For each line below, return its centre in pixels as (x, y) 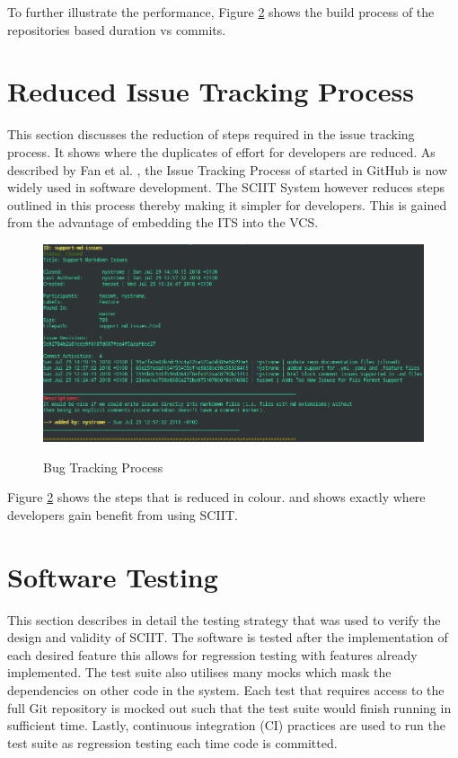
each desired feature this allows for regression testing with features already (212, 654)
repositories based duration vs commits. (117, 29)
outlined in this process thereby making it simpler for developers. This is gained (227, 204)
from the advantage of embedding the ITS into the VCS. (163, 222)
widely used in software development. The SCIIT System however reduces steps (226, 187)
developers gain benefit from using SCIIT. (123, 514)
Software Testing (113, 576)
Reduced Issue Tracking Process (211, 91)
